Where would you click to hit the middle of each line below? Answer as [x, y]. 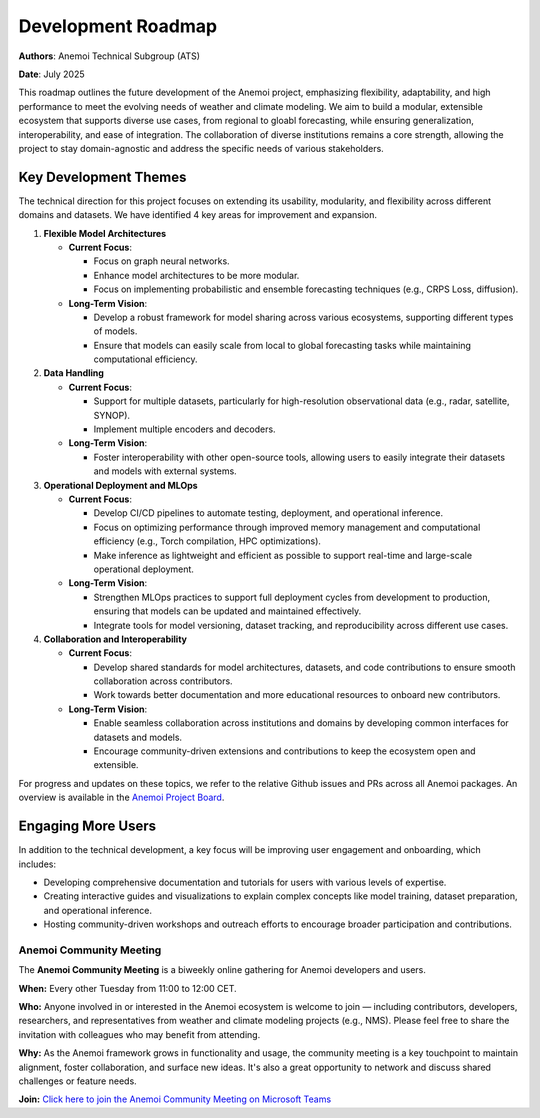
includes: [37, 864]
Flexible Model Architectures [105, 233]
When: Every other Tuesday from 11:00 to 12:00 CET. [127, 988]
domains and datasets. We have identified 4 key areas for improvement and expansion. [198, 215]
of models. [115, 331]
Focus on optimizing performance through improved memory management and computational [287, 527]
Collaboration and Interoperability [115, 639]
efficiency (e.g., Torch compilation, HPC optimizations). [207, 541]
